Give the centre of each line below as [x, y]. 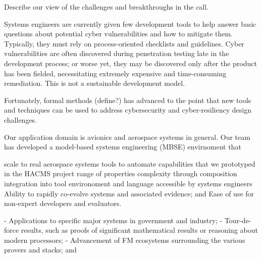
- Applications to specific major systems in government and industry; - [113, 220]
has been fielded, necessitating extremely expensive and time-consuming [115, 73]
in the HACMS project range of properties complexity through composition [121, 173]
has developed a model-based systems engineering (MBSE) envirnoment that [123, 147]
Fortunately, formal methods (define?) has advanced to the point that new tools [128, 100]
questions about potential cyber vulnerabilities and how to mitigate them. [119, 34]
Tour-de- [238, 220]
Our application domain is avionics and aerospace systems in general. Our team [127, 137]
